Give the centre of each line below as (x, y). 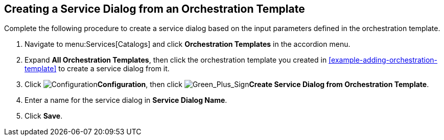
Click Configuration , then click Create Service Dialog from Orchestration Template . (227, 85)
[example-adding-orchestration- (383, 60)
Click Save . (44, 116)
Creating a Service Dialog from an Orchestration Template (155, 9)
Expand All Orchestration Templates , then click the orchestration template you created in (176, 60)
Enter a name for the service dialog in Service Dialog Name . (126, 100)
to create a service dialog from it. (114, 69)
